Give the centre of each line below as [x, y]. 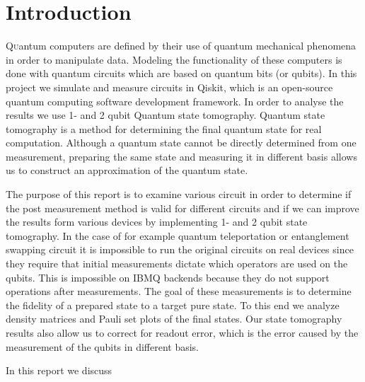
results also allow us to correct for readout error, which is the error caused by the [182, 332]
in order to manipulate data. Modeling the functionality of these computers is [174, 59]
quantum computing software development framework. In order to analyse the [175, 101]
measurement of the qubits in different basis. [102, 346]
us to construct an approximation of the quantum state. [127, 170]
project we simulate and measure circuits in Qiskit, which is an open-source [169, 87]
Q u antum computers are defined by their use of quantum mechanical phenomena [181, 46]
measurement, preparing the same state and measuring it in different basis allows [181, 156]
